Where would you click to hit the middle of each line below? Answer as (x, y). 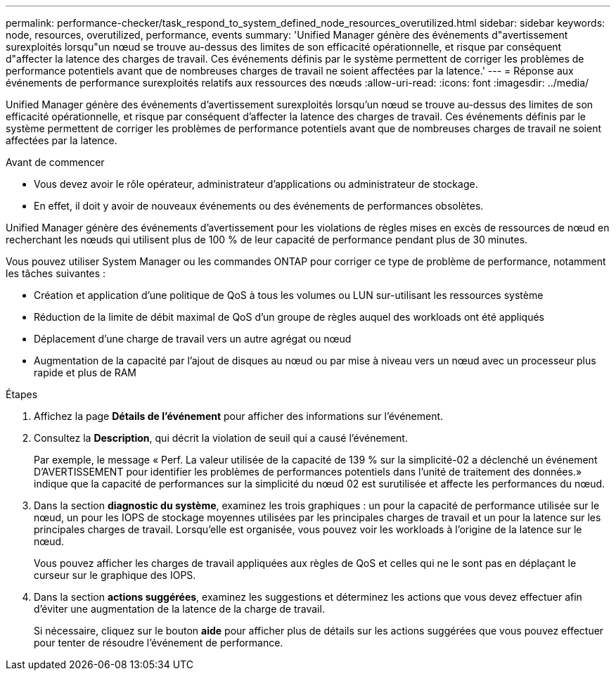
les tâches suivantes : (56, 273)
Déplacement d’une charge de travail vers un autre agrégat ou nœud (193, 339)
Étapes (22, 394)
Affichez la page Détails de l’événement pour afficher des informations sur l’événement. (239, 416)
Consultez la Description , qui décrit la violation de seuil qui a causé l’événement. (221, 438)
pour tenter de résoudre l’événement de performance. (159, 643)
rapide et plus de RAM (85, 372)
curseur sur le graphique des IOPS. (115, 575)
